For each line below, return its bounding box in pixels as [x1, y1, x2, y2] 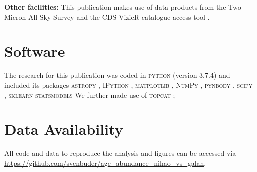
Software [4, 41, 65, 61]
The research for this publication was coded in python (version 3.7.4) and [4, 70, 230, 80]
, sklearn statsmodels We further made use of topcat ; [4, 89, 175, 100]
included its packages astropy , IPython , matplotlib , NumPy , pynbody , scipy [4, 79, 253, 90]
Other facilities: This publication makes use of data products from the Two [4, 2, 241, 12]
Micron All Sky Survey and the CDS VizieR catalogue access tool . [4, 11, 210, 22]
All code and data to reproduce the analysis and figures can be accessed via [4, 148, 236, 158]
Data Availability [4, 119, 123, 139]
